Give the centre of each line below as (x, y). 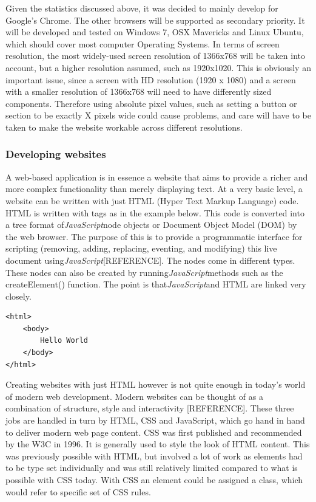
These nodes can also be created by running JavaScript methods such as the (144, 272)
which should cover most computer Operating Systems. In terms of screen (143, 43)
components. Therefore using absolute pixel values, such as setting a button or (151, 103)
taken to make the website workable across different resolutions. (124, 127)
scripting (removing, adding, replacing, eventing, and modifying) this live (141, 248)
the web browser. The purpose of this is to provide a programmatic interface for (154, 236)
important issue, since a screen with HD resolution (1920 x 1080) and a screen (151, 79)
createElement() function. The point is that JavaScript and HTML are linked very (156, 284)
